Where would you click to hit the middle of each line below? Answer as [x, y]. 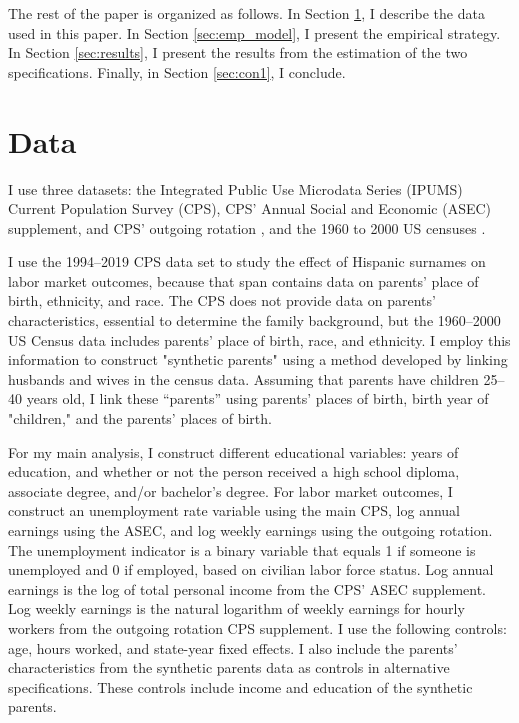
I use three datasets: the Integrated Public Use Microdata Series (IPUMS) [235, 188]
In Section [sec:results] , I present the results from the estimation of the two [238, 52]
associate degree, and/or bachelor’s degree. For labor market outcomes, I [230, 490]
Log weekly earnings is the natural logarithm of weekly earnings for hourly [236, 608]
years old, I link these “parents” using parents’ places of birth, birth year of [257, 398]
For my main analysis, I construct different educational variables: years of [233, 451]
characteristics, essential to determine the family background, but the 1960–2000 [254, 320]
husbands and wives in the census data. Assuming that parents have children [243, 378]
